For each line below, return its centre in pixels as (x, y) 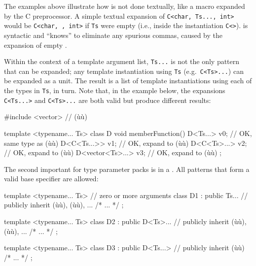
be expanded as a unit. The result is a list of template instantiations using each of (128, 81)
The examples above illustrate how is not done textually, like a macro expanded (125, 6)
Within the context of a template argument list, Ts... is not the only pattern (122, 61)
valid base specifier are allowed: (51, 179)
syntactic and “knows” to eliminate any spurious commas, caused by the (113, 35)
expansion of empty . (36, 45)
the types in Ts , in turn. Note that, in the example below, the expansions (115, 90)
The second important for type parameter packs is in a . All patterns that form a (127, 169)
